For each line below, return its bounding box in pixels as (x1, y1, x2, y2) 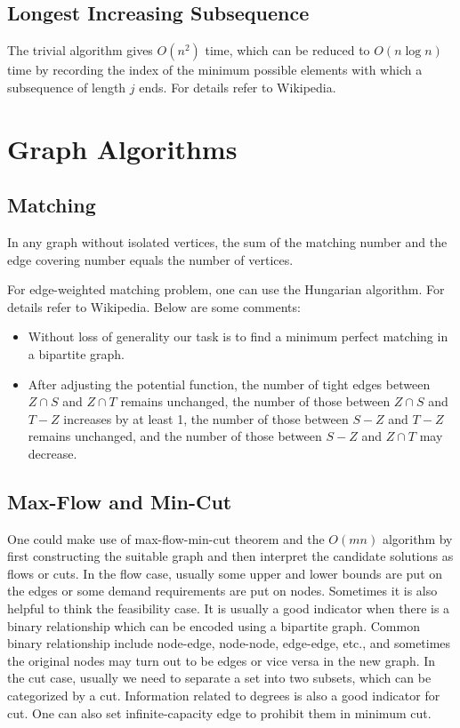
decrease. (28, 444, 77, 462)
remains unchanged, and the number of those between (28, 427, 322, 445)
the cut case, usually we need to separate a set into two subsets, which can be (7, 668, 432, 687)
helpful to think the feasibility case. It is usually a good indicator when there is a (7, 599, 450, 618)
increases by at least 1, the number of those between (63, 409, 349, 428)
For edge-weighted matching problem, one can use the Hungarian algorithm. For (7, 280, 445, 299)
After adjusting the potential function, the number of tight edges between (28, 374, 431, 393)
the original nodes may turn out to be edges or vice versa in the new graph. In (7, 651, 436, 669)
